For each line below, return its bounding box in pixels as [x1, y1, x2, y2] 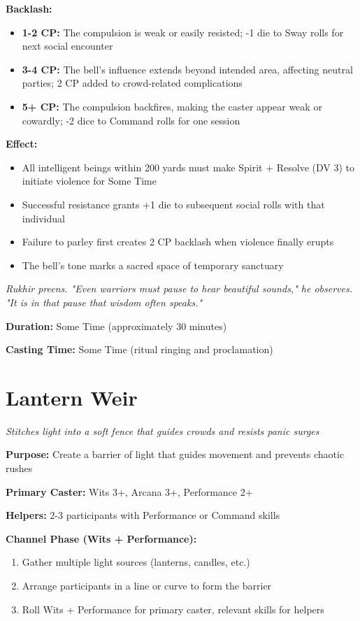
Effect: [6, 136, 38, 151]
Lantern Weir [6, 383, 138, 411]
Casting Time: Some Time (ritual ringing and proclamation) [6, 342, 273, 357]
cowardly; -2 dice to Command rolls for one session [22, 113, 240, 127]
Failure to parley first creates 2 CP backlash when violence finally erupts [22, 234, 334, 249]
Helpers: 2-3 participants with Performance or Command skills [6, 508, 280, 522]
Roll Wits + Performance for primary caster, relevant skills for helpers [22, 601, 324, 616]
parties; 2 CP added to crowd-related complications [22, 76, 243, 90]
